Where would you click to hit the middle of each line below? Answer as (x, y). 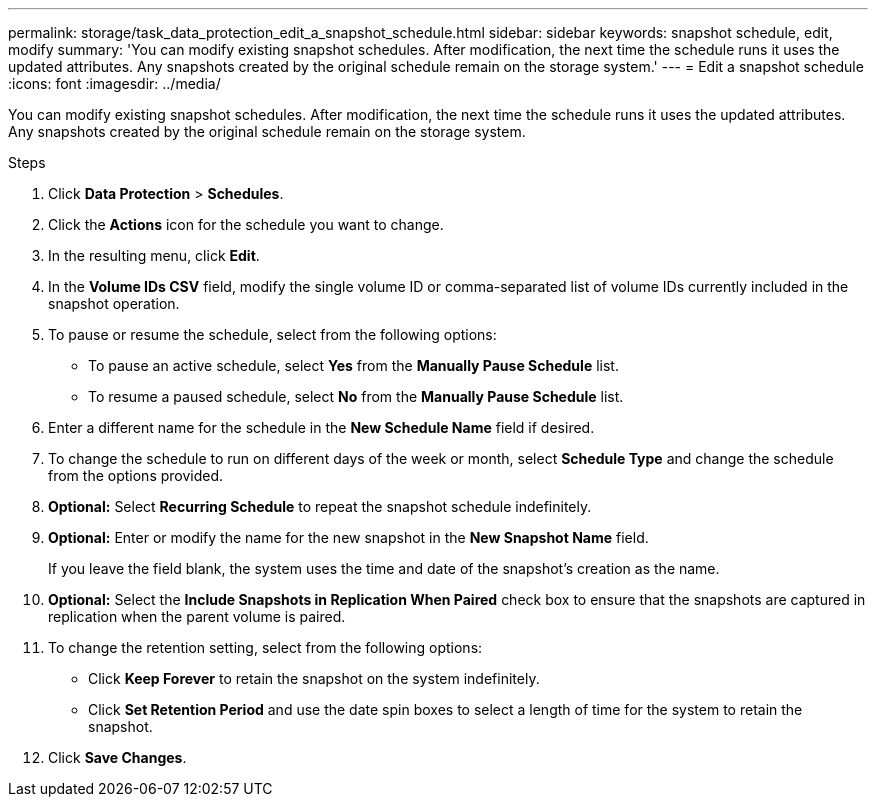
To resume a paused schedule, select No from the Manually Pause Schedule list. (356, 396)
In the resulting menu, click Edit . (154, 255)
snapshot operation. (114, 303)
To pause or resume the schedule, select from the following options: (272, 334)
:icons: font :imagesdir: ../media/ (114, 83)
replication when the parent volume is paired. (197, 616)
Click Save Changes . (117, 757)
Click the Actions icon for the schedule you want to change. (246, 224)
